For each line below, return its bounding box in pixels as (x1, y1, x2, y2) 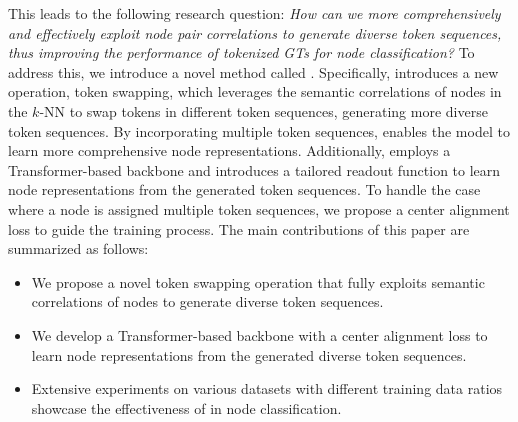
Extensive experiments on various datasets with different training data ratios (31, 378, 503, 399)
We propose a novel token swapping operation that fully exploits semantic (31, 271, 485, 292)
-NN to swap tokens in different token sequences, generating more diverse (39, 100, 488, 121)
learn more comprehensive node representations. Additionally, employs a (8, 140, 451, 161)
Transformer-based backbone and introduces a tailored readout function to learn (8, 159, 501, 180)
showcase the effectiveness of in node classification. (31, 397, 342, 418)
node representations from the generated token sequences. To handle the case (8, 179, 481, 200)
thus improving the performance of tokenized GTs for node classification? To (8, 42, 475, 63)
